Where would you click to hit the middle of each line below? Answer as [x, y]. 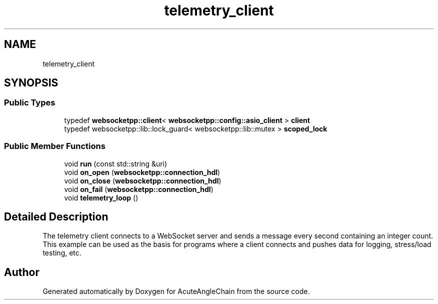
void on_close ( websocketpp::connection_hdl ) [143, 180]
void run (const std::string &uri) [116, 163]
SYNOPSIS [31, 83]
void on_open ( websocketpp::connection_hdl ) [142, 172]
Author [22, 272]
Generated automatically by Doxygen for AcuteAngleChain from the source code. [176, 291]
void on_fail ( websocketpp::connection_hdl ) [139, 189]
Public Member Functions [55, 146]
